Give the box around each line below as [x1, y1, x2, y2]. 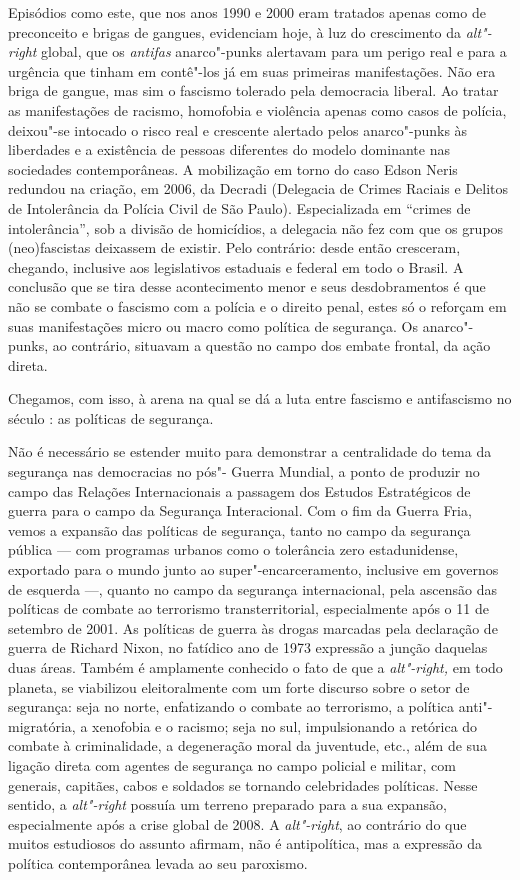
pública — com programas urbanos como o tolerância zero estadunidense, [8, 539, 459, 560]
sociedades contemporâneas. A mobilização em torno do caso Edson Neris [8, 158, 458, 179]
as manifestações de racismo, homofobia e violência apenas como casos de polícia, [8, 99, 507, 120]
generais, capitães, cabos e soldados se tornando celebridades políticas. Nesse [8, 774, 478, 795]
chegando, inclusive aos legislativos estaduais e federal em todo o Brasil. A [8, 256, 464, 277]
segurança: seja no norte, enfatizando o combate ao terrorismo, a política [8, 696, 455, 717]
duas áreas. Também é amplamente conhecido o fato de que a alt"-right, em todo [8, 657, 503, 677]
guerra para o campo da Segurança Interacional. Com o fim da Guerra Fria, [8, 500, 472, 521]
